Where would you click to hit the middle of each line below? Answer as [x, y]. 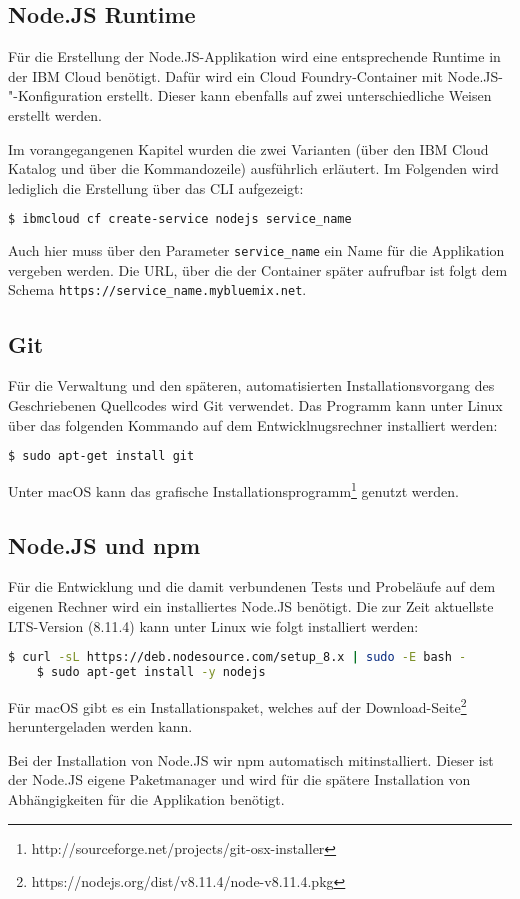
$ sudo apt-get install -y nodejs [151, 672]
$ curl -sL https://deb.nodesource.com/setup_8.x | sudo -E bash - [237, 657]
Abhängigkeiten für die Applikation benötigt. [146, 799]
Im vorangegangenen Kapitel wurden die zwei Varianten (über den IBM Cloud [248, 148]
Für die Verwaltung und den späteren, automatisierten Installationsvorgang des [251, 385]
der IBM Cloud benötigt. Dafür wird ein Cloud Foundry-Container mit [225, 75]
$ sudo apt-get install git [101, 456]
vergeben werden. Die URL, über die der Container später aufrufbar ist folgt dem [258, 269]
